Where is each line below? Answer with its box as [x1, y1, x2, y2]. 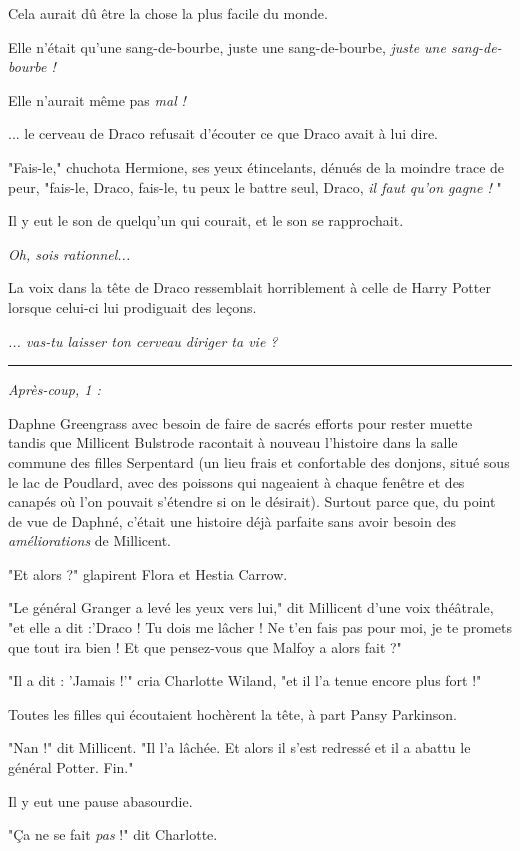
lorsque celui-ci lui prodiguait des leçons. [8, 296, 257, 317]
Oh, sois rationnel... [8, 243, 131, 264]
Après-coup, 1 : [8, 379, 101, 400]
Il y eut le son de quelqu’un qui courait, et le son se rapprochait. [8, 210, 404, 231]
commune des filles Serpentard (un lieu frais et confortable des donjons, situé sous [8, 451, 510, 472]
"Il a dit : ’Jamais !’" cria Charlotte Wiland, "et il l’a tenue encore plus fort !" [8, 670, 482, 691]
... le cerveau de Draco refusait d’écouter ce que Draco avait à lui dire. [8, 123, 438, 144]
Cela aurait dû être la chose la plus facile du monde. [8, 3, 328, 23]
